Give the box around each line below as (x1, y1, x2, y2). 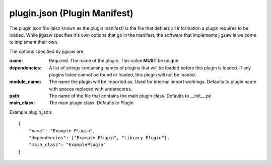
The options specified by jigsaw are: (9, 48, 85, 54)
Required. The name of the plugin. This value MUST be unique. (49, 58, 180, 64)
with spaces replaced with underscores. (49, 86, 132, 92)
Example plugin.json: (9, 109, 53, 115)
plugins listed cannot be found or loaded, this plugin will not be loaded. (49, 71, 196, 77)
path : (9, 93, 21, 99)
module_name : (9, 78, 41, 85)
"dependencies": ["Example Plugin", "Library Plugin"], (28, 135, 170, 141)
